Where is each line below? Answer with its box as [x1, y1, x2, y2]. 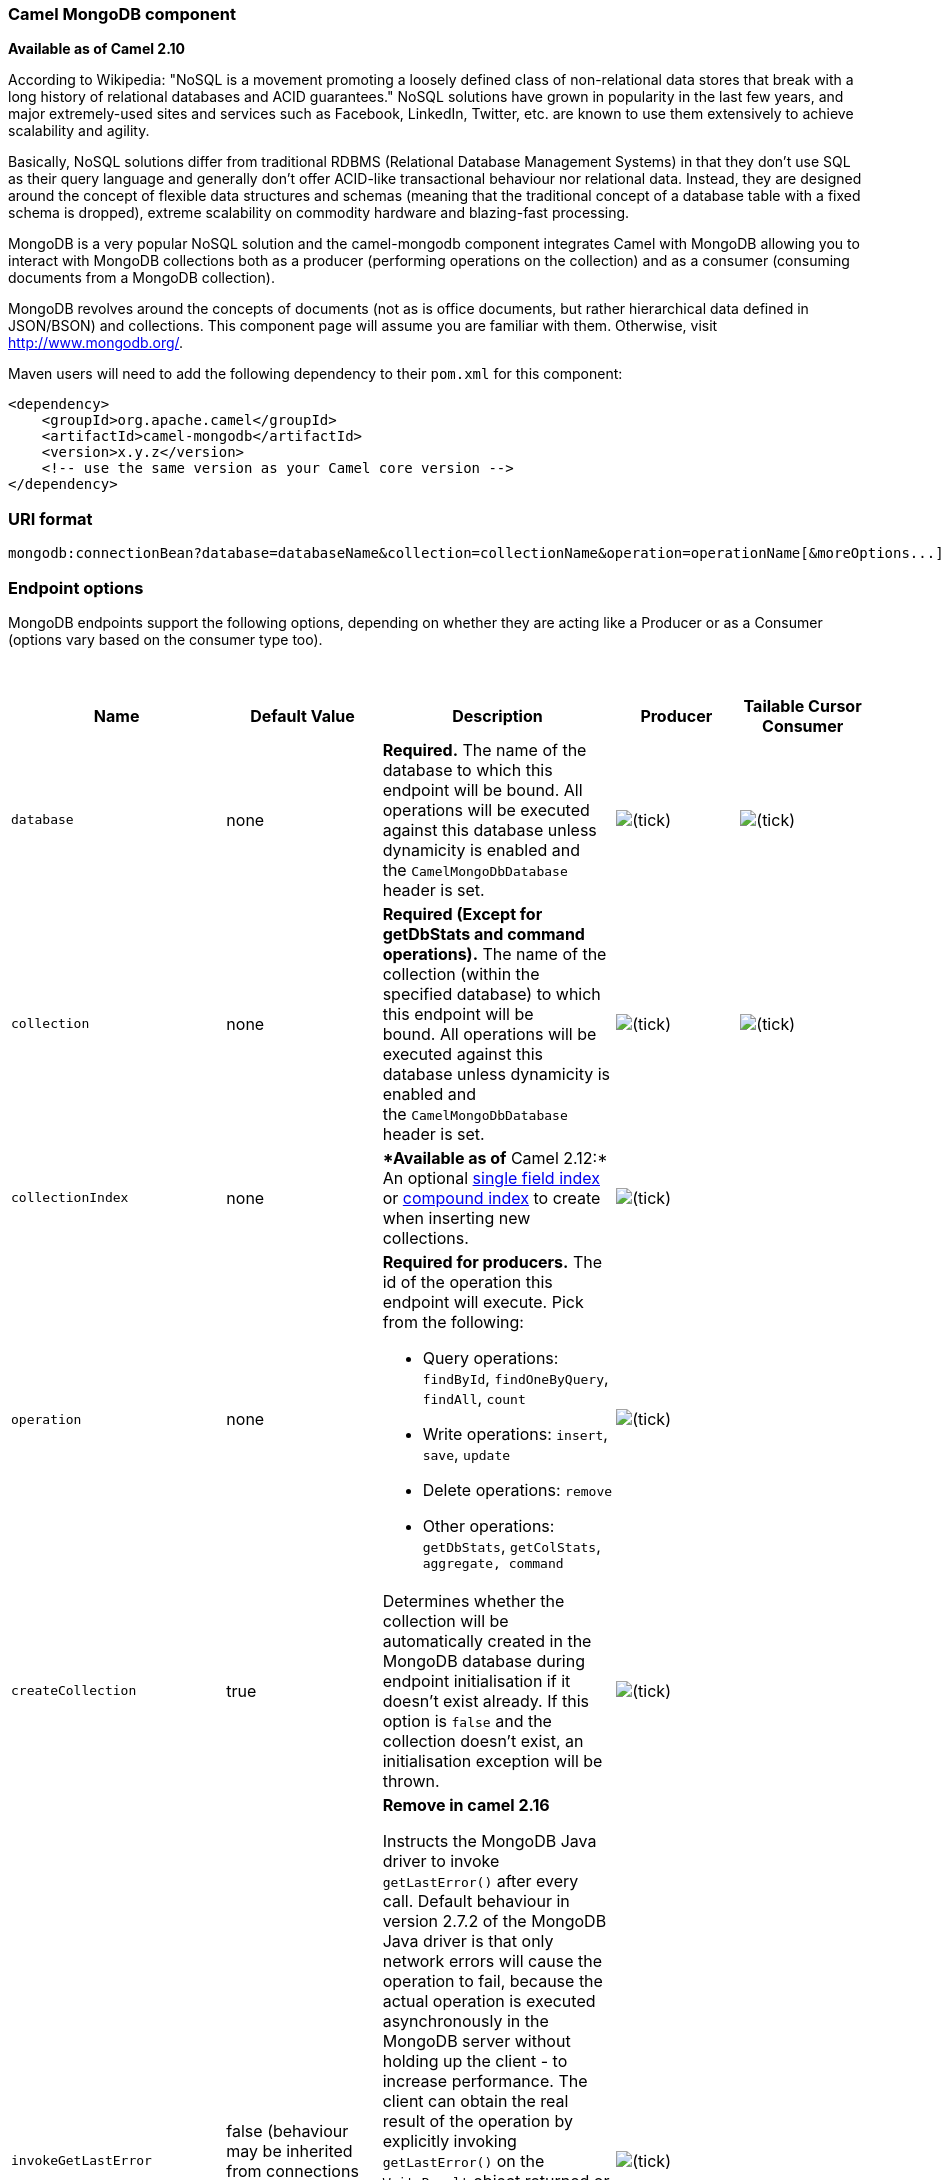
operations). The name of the [382, 943, 607, 964]
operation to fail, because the [382, 1970, 603, 1991]
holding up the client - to [382, 2050, 568, 2071]
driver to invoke [382, 1850, 500, 1871]
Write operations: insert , [422, 1423, 608, 1444]
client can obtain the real [382, 2090, 569, 2111]
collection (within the [382, 963, 540, 984]
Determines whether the [382, 1590, 565, 1611]
